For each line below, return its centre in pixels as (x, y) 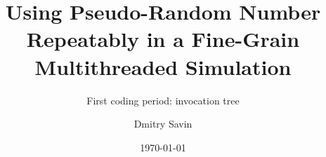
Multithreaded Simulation (163, 66)
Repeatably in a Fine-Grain (163, 39)
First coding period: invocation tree (163, 100)
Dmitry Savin (163, 124)
